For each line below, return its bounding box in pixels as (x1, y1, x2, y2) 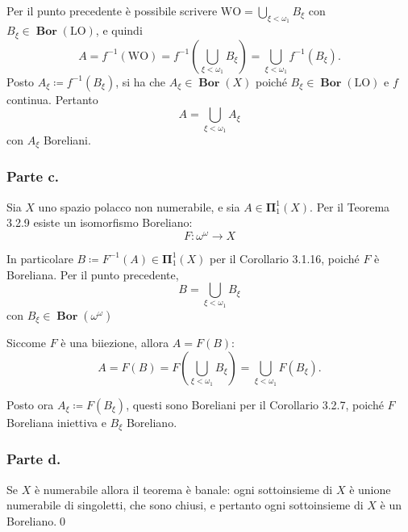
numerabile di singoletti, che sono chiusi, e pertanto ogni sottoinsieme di (6, 496, 364, 513)
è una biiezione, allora (60, 334, 169, 351)
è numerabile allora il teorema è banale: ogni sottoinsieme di (34, 480, 333, 497)
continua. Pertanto (6, 90, 98, 107)
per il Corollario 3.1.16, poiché (210, 249, 360, 266)
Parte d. (6, 449, 61, 469)
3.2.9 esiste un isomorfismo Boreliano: (6, 214, 193, 231)
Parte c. (6, 166, 60, 186)
